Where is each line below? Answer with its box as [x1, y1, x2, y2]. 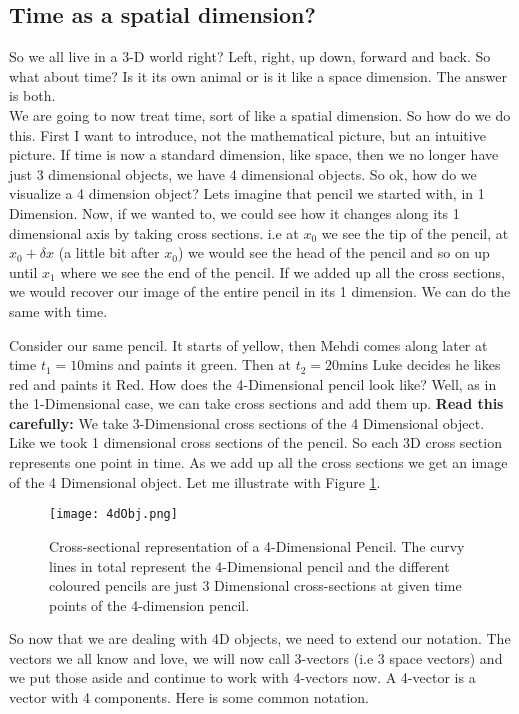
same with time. [9, 300, 108, 321]
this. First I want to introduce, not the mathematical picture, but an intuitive [9, 124, 486, 145]
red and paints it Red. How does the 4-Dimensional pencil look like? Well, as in [9, 373, 497, 394]
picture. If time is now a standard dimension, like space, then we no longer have [9, 144, 499, 165]
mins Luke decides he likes [339, 354, 501, 375]
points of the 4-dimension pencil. [49, 594, 250, 615]
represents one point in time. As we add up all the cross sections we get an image [9, 452, 508, 473]
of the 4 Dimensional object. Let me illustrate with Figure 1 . [9, 471, 381, 492]
